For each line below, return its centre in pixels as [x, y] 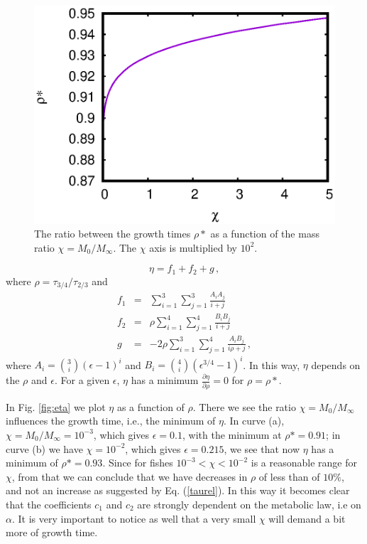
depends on [336, 364]
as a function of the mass [265, 234]
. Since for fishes [138, 463]
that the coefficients [49, 504]
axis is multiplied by [193, 247]
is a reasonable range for [304, 463]
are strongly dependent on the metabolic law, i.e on [249, 504]
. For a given [82, 380]
